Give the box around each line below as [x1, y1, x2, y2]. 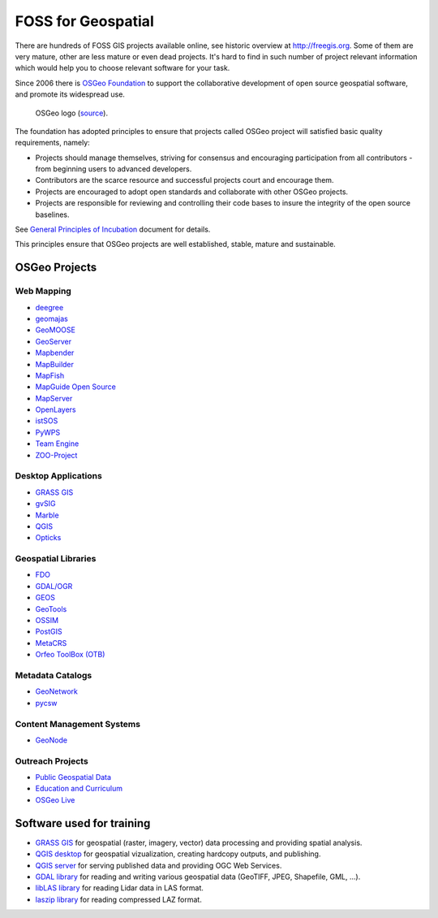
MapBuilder [35, 359, 75, 369]
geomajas [35, 314, 68, 323]
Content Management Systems [15, 718, 141, 730]
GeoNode [35, 735, 68, 745]
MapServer [35, 393, 73, 403]
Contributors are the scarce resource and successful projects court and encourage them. [35, 175, 334, 185]
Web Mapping [15, 285, 72, 297]
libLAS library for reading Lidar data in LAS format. [35, 883, 204, 893]
